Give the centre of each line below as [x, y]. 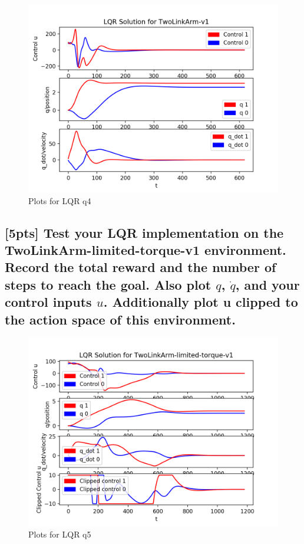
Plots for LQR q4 [60, 200]
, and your [267, 284]
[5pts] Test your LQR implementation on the [144, 232]
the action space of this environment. [120, 319]
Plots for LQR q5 [60, 534]
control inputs [48, 302]
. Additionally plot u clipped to [201, 302]
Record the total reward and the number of [141, 267]
